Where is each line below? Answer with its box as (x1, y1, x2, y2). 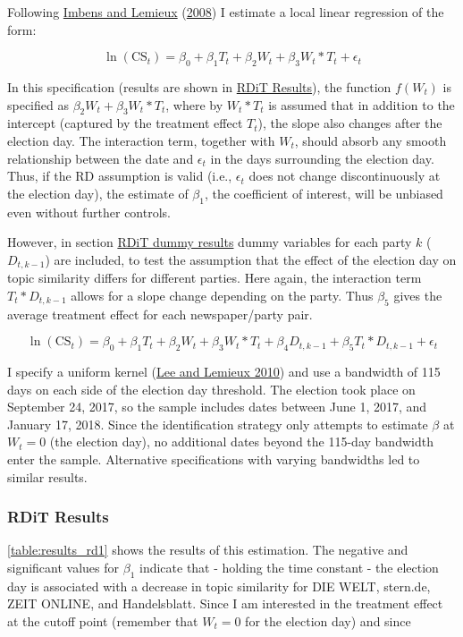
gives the (393, 285, 442, 304)
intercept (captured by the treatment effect (7, 114, 243, 132)
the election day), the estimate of (7, 183, 189, 202)
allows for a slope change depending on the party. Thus (71, 285, 374, 304)
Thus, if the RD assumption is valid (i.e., (7, 166, 232, 185)
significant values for (7, 557, 120, 576)
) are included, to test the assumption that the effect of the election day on (45, 250, 457, 268)
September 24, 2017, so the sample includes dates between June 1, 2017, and (7, 397, 427, 416)
